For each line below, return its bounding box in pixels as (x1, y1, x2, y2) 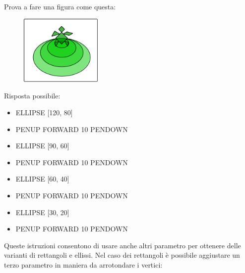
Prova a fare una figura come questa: (4, 1, 116, 11)
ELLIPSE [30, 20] (15, 207, 69, 217)
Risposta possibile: (4, 91, 61, 101)
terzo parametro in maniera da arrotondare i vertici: (4, 259, 163, 270)
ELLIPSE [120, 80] (15, 107, 73, 117)
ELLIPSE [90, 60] (15, 140, 69, 151)
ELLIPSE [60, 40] (15, 174, 69, 184)
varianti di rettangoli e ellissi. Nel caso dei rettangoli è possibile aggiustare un (4, 250, 240, 260)
